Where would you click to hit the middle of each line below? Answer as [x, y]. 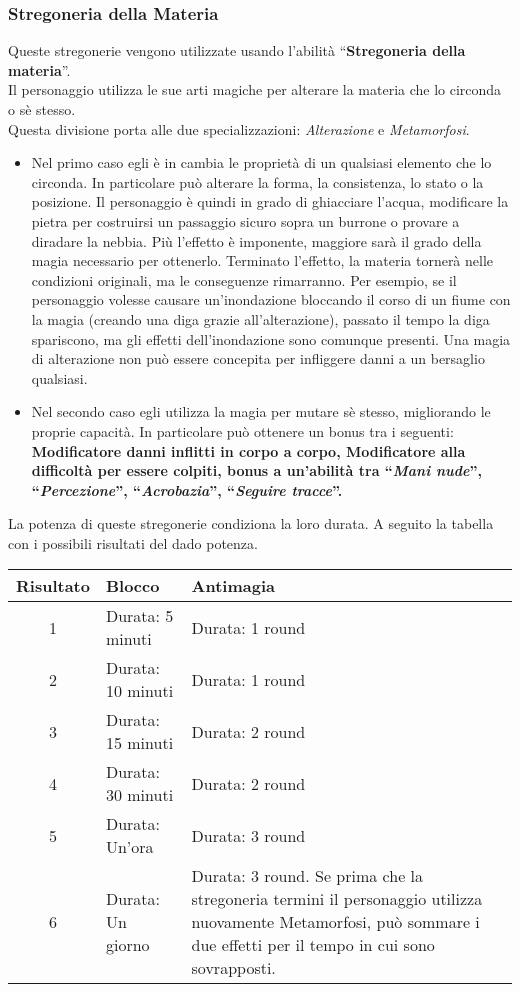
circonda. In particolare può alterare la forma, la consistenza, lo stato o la [257, 181]
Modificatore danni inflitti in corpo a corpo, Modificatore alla [248, 450]
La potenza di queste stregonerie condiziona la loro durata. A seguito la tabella [251, 523]
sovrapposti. [233, 968]
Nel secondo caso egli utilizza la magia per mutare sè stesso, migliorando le [261, 411]
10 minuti [139, 691]
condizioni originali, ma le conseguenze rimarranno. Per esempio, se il [244, 279]
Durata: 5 [139, 616]
